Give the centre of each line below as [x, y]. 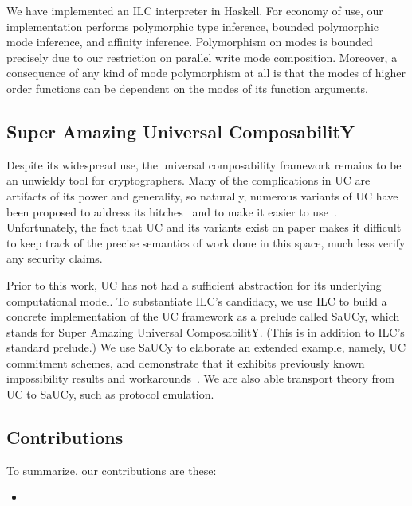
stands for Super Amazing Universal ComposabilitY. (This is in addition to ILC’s [206, 331]
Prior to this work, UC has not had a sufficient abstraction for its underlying [194, 284]
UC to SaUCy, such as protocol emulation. [110, 394]
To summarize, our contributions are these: [112, 470]
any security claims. [55, 258]
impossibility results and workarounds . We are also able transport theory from [201, 378]
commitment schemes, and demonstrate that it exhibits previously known [186, 362]
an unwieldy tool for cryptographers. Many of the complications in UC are [188, 180]
